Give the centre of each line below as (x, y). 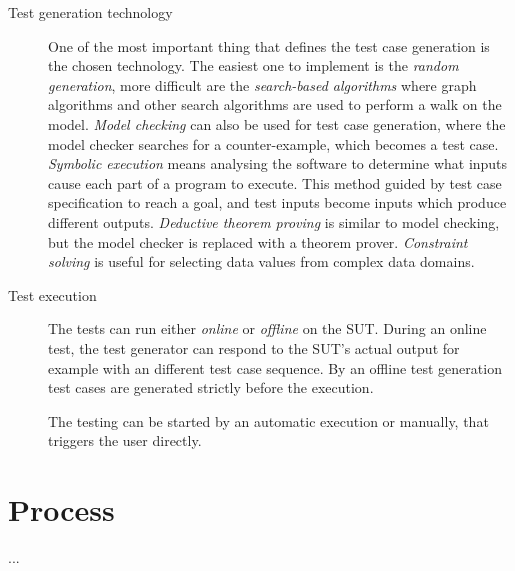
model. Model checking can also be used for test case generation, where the (277, 123)
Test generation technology (90, 12)
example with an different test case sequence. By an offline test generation (275, 367)
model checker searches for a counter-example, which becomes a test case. (273, 143)
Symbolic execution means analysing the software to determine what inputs (278, 163)
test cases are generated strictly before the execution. (211, 387)
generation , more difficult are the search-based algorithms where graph (262, 84)
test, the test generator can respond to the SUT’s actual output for (254, 347)
